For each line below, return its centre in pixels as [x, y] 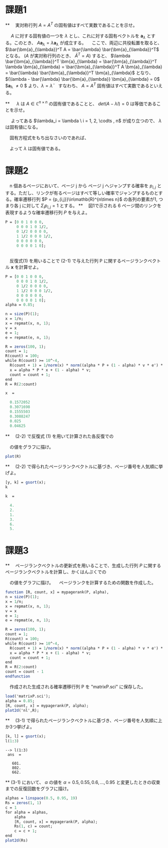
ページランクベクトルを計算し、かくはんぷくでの [56, 572]
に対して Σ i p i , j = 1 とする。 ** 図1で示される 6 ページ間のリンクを [92, 206]
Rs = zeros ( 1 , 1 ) [23, 803]
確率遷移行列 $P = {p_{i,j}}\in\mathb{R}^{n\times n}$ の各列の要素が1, [86, 199]
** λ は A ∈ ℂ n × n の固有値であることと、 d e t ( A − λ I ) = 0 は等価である [81, 103]
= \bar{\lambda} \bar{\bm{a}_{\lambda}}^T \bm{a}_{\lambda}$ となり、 [79, 73]
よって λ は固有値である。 [36, 148]
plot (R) [13, 456]
